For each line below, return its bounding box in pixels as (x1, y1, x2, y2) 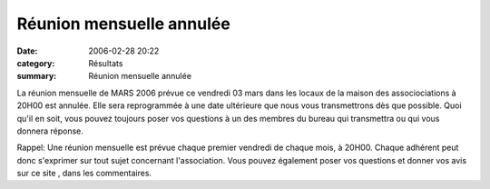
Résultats (88, 57, 123, 68)
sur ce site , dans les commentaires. (16, 168, 152, 179)
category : (16, 57, 55, 68)
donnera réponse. (16, 125, 83, 136)
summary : (16, 71, 57, 82)
